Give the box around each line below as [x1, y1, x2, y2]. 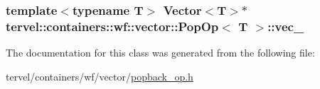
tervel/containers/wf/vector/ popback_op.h [6, 69, 193, 83]
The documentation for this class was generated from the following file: [6, 45, 315, 60]
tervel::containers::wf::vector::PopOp [6, 17, 219, 35]
